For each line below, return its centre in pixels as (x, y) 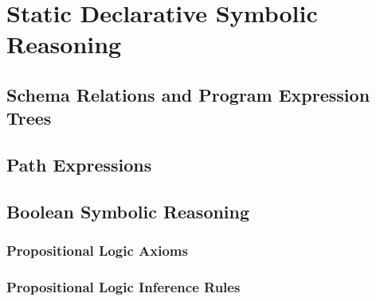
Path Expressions (79, 165)
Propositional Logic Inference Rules (123, 287)
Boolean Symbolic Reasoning (128, 211)
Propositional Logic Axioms (97, 251)
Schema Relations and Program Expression (188, 94)
